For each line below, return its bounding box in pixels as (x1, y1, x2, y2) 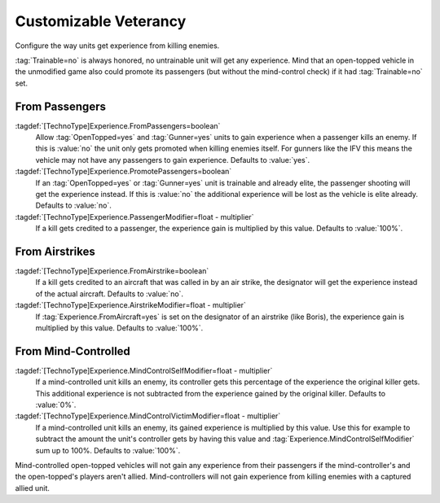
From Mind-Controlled (15, 344, 130, 358)
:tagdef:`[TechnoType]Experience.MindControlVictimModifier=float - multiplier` (15, 411, 281, 421)
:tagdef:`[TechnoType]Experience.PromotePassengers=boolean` (15, 167, 232, 177)
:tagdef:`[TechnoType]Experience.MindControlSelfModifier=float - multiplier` (15, 365, 273, 375)
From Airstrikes (15, 244, 95, 258)
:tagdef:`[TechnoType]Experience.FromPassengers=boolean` (15, 120, 221, 130)
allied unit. (15, 483, 51, 492)
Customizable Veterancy (15, 12, 187, 30)
